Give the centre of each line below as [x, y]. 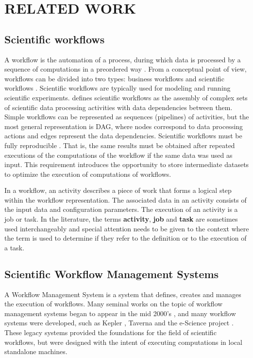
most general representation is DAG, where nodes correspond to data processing [124, 126]
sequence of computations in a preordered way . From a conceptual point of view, [126, 69]
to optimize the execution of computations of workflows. [88, 174]
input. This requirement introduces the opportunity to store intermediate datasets [127, 164]
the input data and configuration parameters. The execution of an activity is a [121, 209]
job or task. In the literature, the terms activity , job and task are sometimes [121, 219]
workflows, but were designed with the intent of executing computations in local [123, 342]
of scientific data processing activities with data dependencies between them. [118, 107]
